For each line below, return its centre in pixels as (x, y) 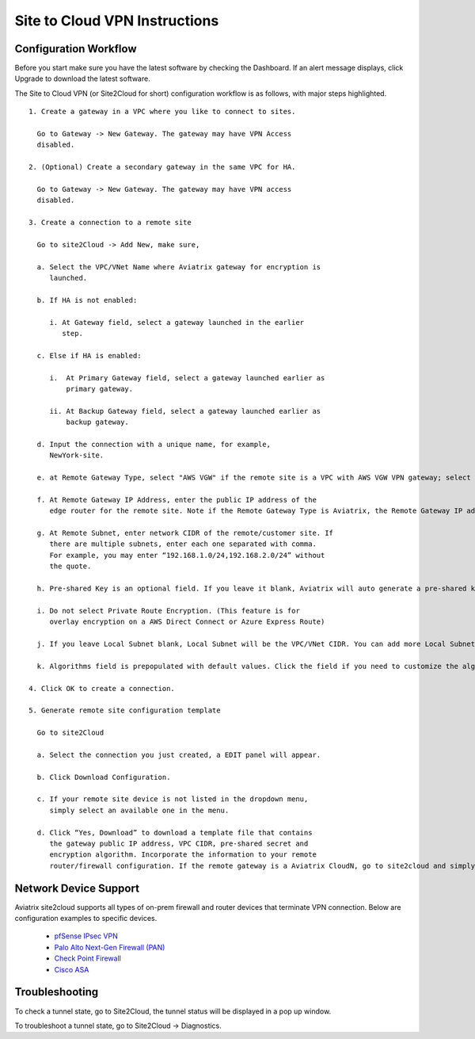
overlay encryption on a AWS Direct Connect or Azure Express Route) (187, 622)
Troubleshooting (57, 992)
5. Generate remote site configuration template (125, 710)
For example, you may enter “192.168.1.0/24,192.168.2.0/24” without (187, 555)
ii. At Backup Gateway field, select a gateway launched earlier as (185, 411)
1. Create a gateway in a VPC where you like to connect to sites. (162, 112)
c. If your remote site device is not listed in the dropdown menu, (173, 799)
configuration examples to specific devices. (86, 919)
